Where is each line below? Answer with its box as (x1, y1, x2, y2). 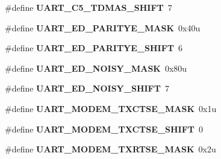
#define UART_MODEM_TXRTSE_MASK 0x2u (5, 143, 216, 155)
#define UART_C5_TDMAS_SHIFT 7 (5, 1, 172, 13)
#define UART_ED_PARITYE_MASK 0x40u (5, 21, 201, 34)
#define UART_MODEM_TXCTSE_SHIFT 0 (5, 122, 203, 135)
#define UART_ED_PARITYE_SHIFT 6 (5, 42, 182, 54)
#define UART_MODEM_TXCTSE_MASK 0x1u (5, 102, 217, 114)
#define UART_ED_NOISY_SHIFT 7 (5, 82, 169, 95)
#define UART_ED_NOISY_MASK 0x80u (5, 61, 187, 74)
